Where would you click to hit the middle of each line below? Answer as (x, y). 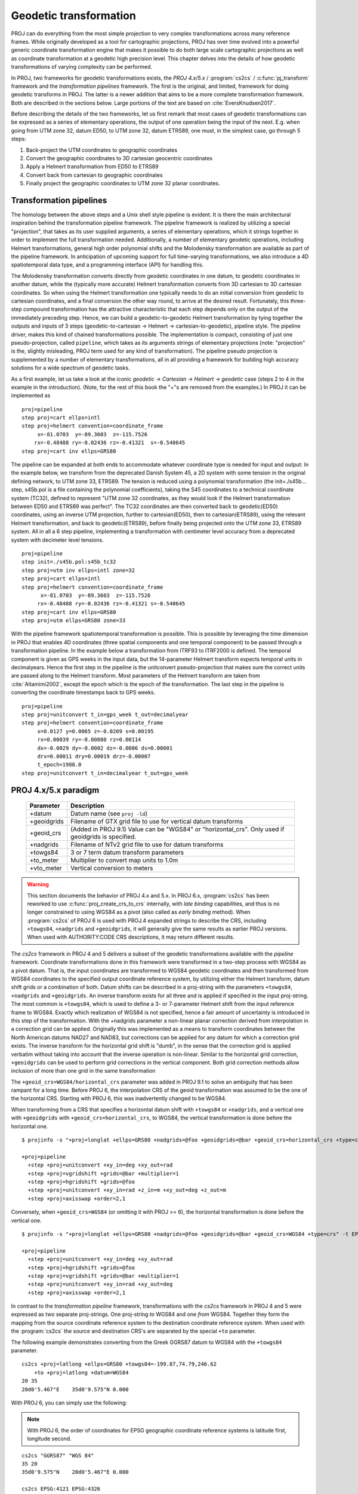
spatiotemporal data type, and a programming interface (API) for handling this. (107, 265)
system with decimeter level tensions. (57, 540)
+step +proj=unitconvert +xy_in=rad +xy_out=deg (100, 1284)
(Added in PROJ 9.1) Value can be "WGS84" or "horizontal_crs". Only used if (178, 829)
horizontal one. (30, 1126)
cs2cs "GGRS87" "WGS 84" (58, 1455)
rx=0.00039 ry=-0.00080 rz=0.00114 (89, 740)
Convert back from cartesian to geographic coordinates (95, 175)
